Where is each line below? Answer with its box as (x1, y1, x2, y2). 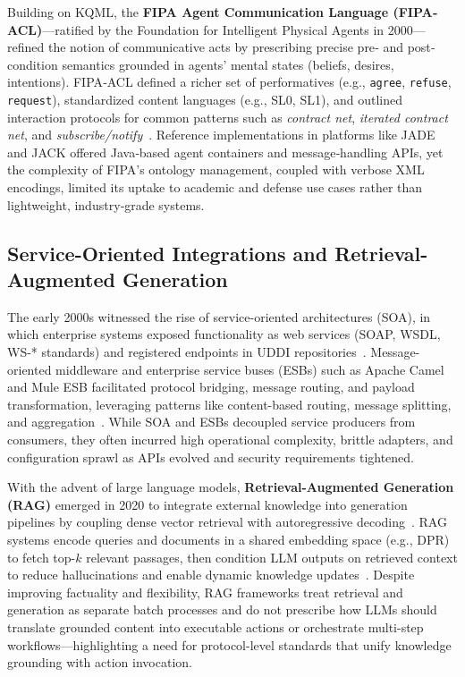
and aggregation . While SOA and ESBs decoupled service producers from (7, 412, 416, 431)
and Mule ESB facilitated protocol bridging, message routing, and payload (7, 377, 415, 396)
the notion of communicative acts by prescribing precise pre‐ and (47, 38, 403, 56)
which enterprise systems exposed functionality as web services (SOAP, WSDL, (7, 325, 441, 343)
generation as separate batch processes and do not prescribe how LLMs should (7, 600, 437, 619)
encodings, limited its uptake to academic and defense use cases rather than (7, 178, 423, 197)
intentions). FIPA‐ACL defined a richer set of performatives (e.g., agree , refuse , (7, 72, 452, 91)
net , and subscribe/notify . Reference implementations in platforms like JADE (7, 125, 435, 144)
